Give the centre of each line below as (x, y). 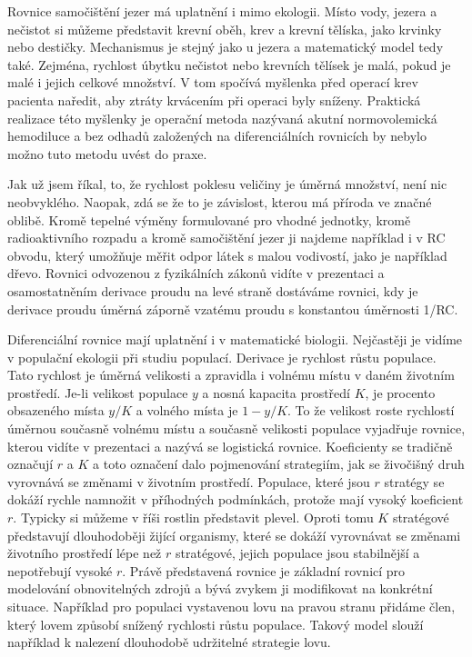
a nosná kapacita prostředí (276, 392)
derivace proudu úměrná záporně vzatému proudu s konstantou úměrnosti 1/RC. (233, 309)
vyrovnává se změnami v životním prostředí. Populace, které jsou (189, 481)
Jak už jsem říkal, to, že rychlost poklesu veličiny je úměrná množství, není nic (227, 184)
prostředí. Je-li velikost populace (98, 392)
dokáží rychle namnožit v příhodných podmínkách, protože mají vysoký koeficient (236, 499)
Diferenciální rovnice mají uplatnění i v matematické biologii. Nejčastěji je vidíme (235, 339)
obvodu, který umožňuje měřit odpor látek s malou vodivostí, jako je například (227, 255)
